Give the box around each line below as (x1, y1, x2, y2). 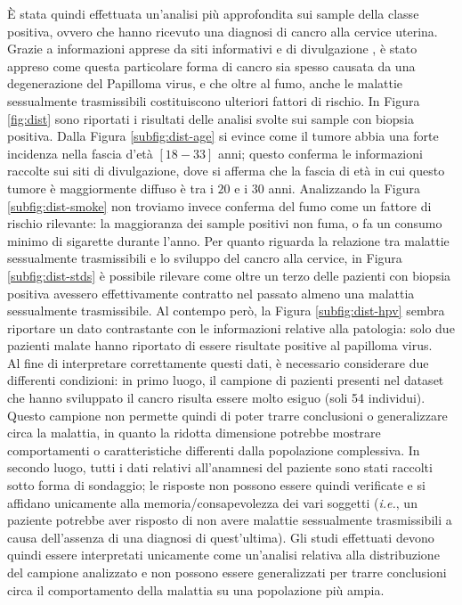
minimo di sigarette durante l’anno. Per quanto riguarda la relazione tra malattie (7, 231, 450, 249)
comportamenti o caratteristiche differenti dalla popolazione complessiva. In (7, 440, 420, 459)
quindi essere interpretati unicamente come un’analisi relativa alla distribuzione (7, 545, 440, 564)
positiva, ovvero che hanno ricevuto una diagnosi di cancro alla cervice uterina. (7, 21, 438, 40)
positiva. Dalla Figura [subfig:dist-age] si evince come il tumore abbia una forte (7, 127, 439, 145)
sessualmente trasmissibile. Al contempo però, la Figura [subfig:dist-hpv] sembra (7, 301, 445, 320)
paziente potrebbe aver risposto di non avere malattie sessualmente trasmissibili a (7, 511, 452, 529)
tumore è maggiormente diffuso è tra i (7, 178, 214, 197)
